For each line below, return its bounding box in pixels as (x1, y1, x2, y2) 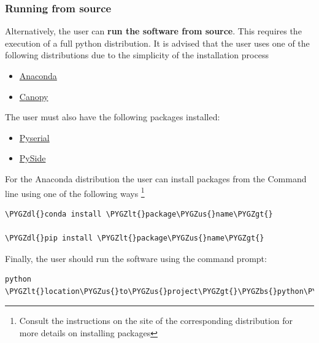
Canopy (19, 90, 48, 102)
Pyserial (19, 131, 50, 144)
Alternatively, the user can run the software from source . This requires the (5, 25, 302, 37)
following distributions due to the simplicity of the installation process (5, 48, 269, 61)
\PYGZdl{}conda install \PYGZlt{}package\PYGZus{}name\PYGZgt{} (5, 209, 273, 218)
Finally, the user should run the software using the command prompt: (5, 252, 267, 264)
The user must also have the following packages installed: (5, 110, 220, 123)
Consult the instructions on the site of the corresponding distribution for (19, 314, 293, 327)
